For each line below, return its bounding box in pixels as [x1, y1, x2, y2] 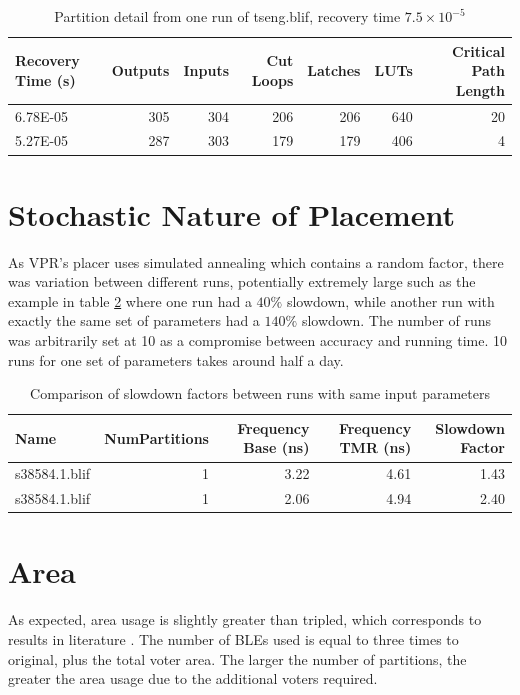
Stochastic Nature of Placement [8, 193, 455, 234]
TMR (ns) [339, 437, 412, 458]
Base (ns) [243, 437, 310, 458]
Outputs [111, 60, 170, 81]
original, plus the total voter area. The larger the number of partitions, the [8, 648, 467, 669]
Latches [307, 60, 361, 81]
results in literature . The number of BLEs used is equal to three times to [8, 628, 459, 649]
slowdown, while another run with [286, 290, 495, 311]
